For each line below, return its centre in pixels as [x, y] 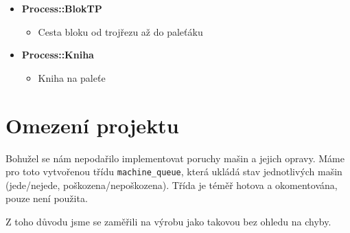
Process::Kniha [58, 55]
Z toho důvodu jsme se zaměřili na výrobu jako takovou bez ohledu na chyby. [168, 221]
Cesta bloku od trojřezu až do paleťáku [120, 31]
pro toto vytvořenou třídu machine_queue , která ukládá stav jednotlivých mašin [174, 171]
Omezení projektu [92, 125]
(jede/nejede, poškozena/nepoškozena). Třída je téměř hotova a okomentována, [172, 185]
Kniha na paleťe [72, 77]
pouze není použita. [47, 198]
